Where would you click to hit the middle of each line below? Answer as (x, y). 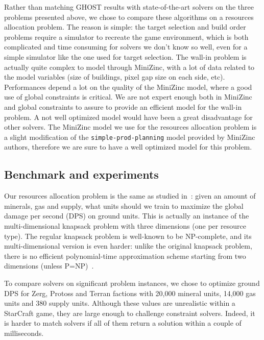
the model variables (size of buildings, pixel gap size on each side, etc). (115, 77)
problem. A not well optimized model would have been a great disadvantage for (128, 117)
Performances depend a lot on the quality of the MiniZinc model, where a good (128, 87)
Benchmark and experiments (81, 174)
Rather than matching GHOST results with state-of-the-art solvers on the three (129, 7)
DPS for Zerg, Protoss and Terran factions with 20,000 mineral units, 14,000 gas (130, 293)
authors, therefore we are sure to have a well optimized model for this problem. (128, 147)
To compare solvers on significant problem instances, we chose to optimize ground (132, 283)
